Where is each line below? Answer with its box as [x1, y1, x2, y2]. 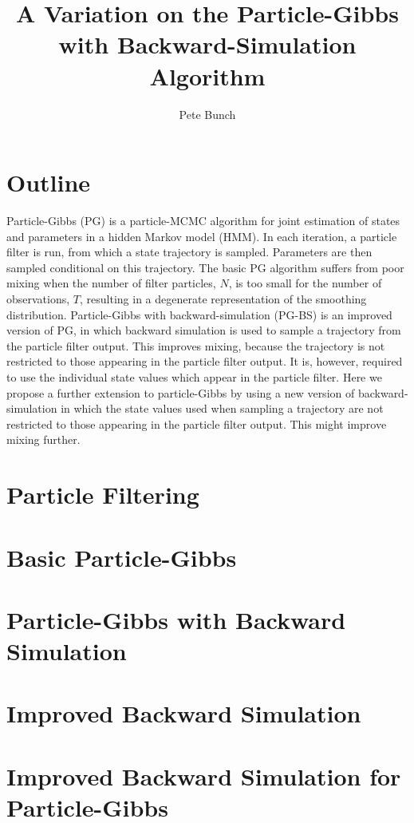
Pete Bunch [179, 105, 236, 122]
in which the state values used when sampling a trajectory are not [61, 400, 384, 417]
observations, [6, 291, 70, 307]
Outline [6, 166, 91, 199]
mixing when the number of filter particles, [6, 275, 216, 291]
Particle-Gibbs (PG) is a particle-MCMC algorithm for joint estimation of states [6, 212, 400, 229]
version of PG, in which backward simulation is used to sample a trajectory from [6, 322, 401, 338]
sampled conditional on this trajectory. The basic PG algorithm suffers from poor [6, 259, 404, 275]
